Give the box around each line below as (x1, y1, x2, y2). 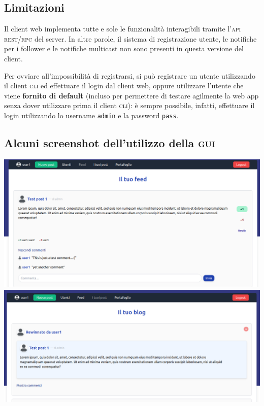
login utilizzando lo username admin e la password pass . (4, 110, 179, 120)
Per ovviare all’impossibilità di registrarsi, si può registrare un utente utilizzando (4, 70, 255, 81)
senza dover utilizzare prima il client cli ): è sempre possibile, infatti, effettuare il (4, 100, 255, 111)
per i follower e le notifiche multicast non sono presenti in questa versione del (4, 43, 244, 54)
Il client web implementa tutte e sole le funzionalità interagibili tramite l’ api (4, 23, 241, 34)
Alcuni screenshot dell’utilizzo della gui (4, 135, 215, 150)
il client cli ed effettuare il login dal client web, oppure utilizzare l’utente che (4, 80, 244, 91)
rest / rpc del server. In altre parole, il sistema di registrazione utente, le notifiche (4, 33, 257, 44)
